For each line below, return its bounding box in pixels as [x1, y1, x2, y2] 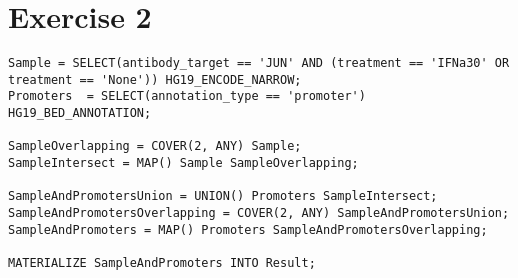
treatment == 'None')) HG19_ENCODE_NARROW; [8, 72, 302, 87]
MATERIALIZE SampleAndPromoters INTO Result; [8, 256, 316, 270]
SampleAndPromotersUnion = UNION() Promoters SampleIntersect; [8, 189, 438, 204]
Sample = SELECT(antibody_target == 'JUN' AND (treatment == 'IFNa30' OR [8, 56, 510, 71]
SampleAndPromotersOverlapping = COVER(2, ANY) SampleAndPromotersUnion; [8, 206, 510, 221]
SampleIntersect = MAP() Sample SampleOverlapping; [8, 156, 359, 171]
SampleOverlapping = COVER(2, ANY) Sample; [8, 139, 302, 154]
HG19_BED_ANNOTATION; [8, 106, 152, 121]
